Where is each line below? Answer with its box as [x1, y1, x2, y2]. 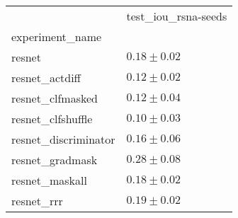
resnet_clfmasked [11, 90, 98, 106]
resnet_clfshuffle [11, 110, 93, 127]
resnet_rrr [11, 193, 63, 209]
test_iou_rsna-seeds [126, 8, 227, 24]
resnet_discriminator [11, 131, 115, 147]
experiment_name [11, 28, 102, 45]
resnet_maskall [11, 172, 87, 188]
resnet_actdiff [11, 69, 81, 86]
